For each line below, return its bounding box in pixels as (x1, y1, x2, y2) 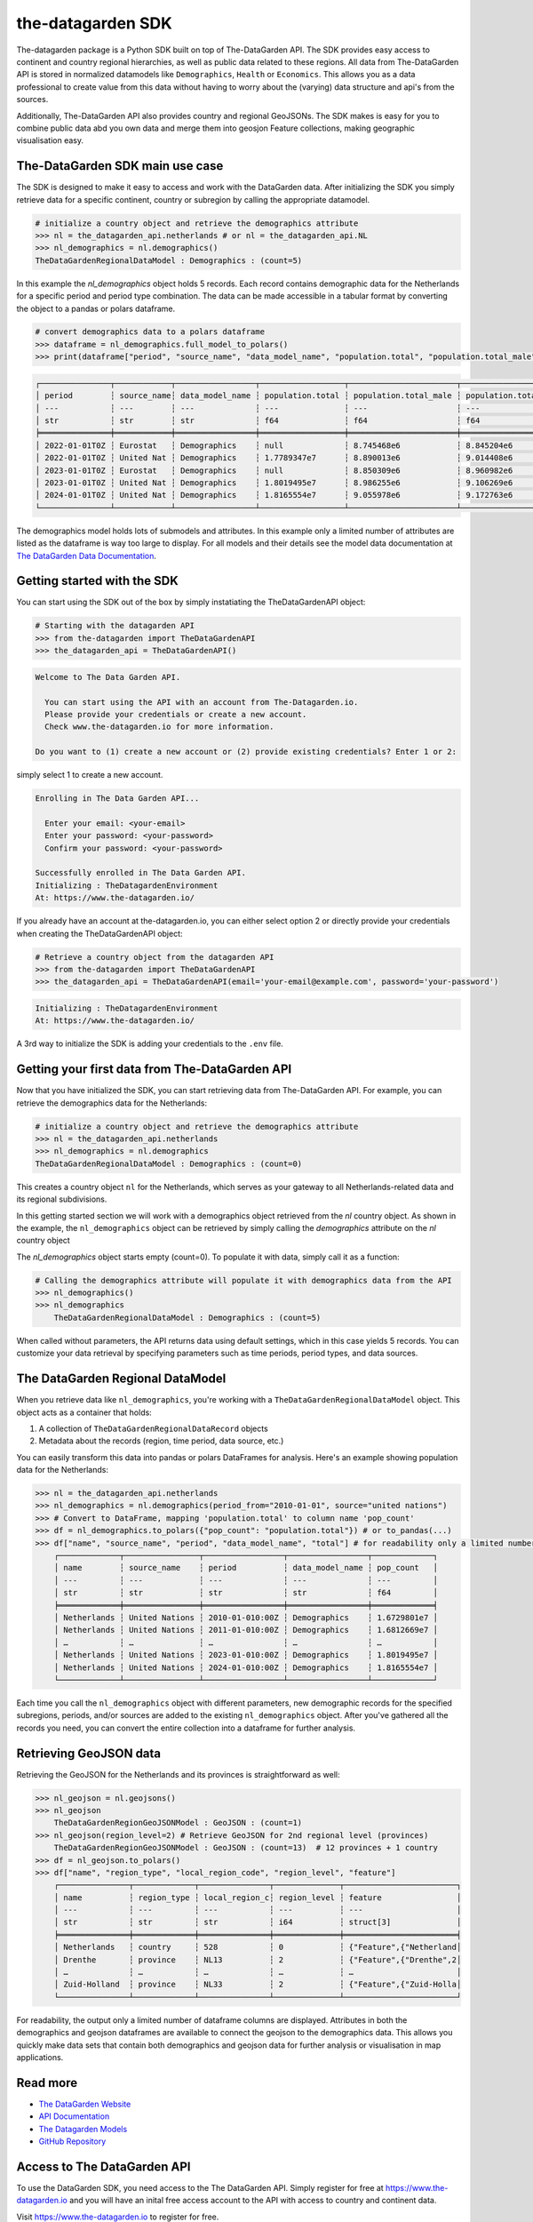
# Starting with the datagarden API (35, 620, 195, 631)
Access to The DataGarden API (16, 2159, 191, 2174)
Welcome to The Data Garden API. (35, 672, 181, 682)
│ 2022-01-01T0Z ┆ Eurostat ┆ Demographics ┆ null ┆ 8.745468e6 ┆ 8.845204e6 (35, 440, 513, 451)
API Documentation (38, 2111, 110, 2122)
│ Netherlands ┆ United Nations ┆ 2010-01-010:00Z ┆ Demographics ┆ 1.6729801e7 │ (53, 1612, 439, 1622)
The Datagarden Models (38, 2123, 128, 2134)
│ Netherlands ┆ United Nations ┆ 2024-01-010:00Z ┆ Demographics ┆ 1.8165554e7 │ (53, 1662, 439, 1673)
